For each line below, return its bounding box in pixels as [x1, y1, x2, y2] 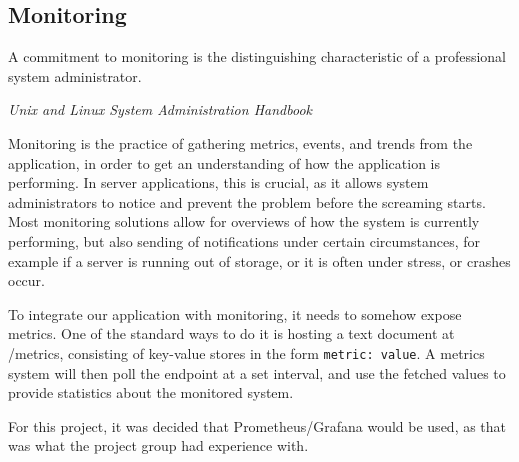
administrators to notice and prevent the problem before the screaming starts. [8, 191, 486, 212]
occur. [8, 270, 45, 291]
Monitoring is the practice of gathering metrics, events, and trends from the [8, 132, 473, 153]
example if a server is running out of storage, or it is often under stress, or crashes [8, 250, 511, 271]
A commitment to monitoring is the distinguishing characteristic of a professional [8, 46, 507, 67]
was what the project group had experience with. [8, 435, 309, 456]
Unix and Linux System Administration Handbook [8, 99, 312, 120]
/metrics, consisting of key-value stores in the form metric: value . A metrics [8, 342, 485, 363]
